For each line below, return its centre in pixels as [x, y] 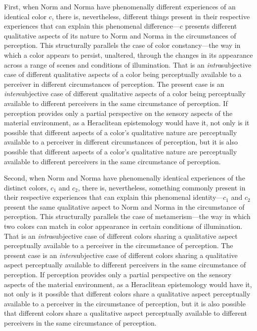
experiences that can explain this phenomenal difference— [92, 26]
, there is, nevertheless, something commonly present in [162, 187]
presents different [211, 26]
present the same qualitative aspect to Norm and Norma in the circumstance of [124, 206]
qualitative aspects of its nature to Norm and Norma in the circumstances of [120, 35]
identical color [25, 16]
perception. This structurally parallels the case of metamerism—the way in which [127, 216]
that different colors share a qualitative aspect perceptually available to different [126, 313]
